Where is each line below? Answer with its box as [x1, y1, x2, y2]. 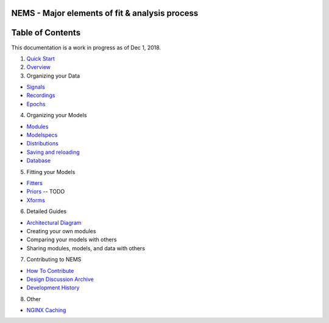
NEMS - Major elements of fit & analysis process [11, 8, 199, 18]
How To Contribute [26, 267, 74, 274]
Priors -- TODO [26, 188, 65, 195]
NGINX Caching [26, 307, 66, 314]
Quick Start [26, 55, 55, 62]
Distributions [26, 140, 59, 147]
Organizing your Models [26, 112, 87, 119]
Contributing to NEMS [26, 256, 82, 263]
